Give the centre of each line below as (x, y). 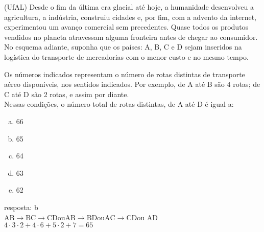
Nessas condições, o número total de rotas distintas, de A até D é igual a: (119, 104)
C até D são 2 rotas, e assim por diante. (67, 94)
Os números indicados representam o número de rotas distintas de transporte (125, 74)
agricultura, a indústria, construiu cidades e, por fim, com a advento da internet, (130, 17)
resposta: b (21, 207)
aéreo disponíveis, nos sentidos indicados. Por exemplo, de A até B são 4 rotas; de (132, 84)
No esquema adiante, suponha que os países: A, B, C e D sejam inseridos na (123, 47)
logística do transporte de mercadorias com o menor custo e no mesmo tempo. (126, 56)
